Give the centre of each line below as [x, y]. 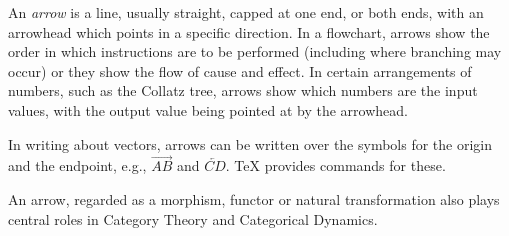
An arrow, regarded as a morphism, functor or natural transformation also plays [254, 198]
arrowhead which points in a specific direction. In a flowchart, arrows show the [249, 31]
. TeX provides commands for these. [335, 165]
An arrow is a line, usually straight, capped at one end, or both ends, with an [246, 12]
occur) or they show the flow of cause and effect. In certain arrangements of [240, 70]
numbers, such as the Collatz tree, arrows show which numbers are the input [243, 90]
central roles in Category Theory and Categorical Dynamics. [193, 218]
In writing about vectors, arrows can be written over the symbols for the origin [250, 143]
